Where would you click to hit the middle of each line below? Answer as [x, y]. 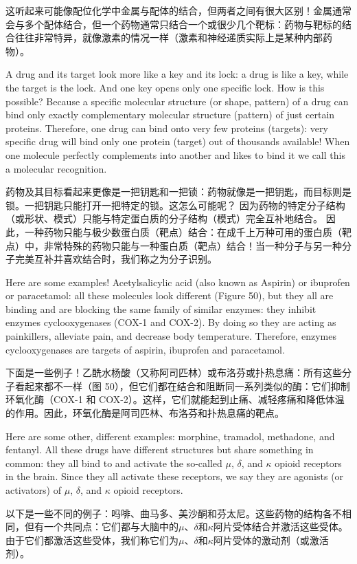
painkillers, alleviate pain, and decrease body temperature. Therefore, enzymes [171, 336]
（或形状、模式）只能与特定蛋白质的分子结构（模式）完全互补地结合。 [164, 218]
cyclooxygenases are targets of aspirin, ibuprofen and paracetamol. [145, 349]
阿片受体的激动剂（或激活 [271, 540]
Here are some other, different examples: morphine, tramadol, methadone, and [170, 436]
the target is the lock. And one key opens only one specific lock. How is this [165, 87]
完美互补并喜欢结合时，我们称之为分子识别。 [116, 259]
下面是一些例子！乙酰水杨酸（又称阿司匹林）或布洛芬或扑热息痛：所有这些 [174, 372]
